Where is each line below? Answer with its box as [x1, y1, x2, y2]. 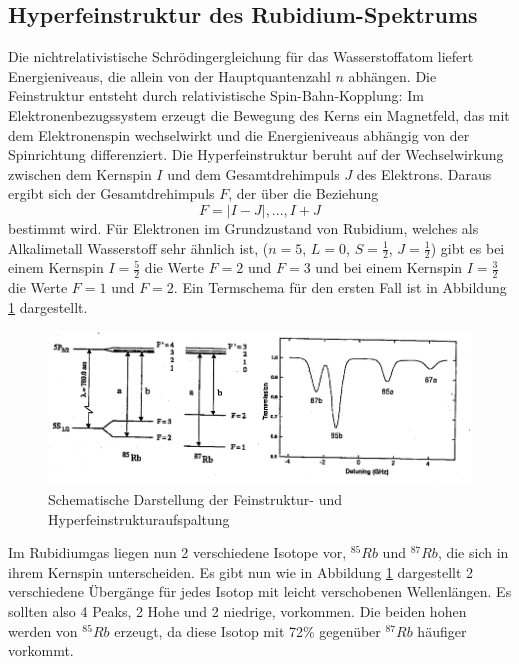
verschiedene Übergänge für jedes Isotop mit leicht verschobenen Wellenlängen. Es [8, 581, 512, 602]
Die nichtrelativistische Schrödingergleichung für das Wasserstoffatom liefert [8, 46, 474, 67]
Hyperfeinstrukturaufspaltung [48, 508, 230, 529]
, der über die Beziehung [228, 183, 379, 204]
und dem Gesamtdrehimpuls [167, 163, 340, 184]
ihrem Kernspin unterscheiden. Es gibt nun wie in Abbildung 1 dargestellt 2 [8, 561, 474, 582]
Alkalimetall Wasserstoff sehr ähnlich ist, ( [8, 237, 269, 258]
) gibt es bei [430, 237, 505, 258]
